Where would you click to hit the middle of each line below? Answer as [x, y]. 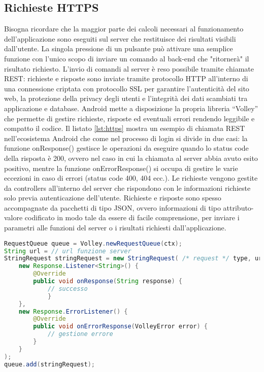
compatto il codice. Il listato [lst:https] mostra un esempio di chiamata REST [125, 128]
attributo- [238, 207]
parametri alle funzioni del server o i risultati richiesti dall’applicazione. [115, 228]
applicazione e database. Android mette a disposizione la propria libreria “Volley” [131, 108]
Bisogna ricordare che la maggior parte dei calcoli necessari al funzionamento [124, 29]
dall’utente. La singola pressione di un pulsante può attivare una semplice [119, 48]
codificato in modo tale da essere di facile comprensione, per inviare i [132, 217]
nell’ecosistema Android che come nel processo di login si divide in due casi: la [126, 138]
